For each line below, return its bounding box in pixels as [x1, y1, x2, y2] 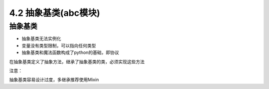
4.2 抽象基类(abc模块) [9, 7, 101, 18]
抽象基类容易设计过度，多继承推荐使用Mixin [9, 77, 99, 83]
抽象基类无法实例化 [21, 36, 61, 42]
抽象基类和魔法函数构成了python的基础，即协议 [21, 49, 119, 55]
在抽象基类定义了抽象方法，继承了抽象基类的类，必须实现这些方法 [9, 58, 144, 64]
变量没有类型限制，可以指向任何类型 [21, 43, 96, 48]
